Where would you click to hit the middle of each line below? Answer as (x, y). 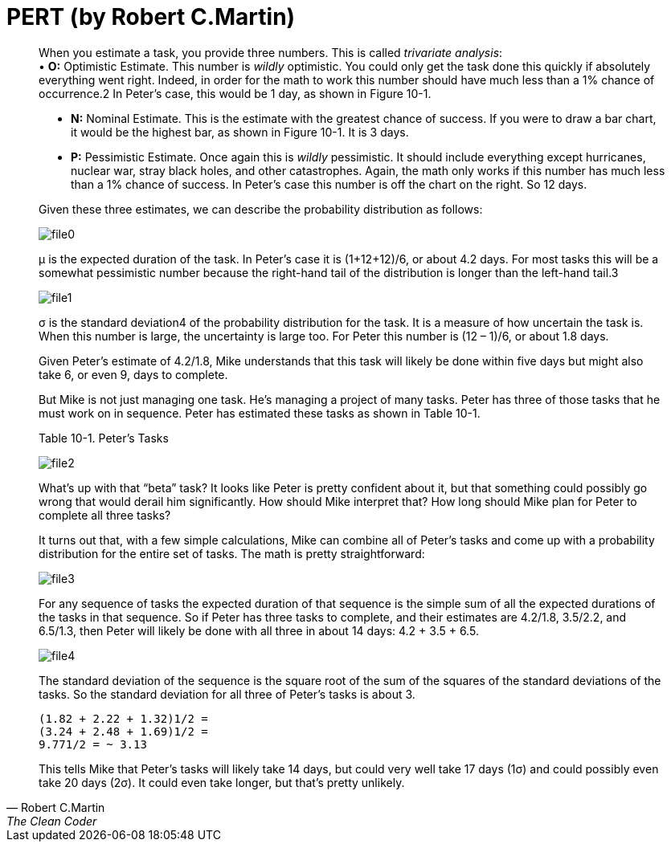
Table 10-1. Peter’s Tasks (104, 438)
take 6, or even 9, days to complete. (133, 374)
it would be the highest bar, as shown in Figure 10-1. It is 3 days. (240, 132)
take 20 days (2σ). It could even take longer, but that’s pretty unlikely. (222, 782)
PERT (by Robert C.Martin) (151, 17)
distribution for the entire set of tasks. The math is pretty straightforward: (232, 553)
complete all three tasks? (105, 515)
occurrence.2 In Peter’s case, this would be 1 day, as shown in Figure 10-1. (235, 93)
